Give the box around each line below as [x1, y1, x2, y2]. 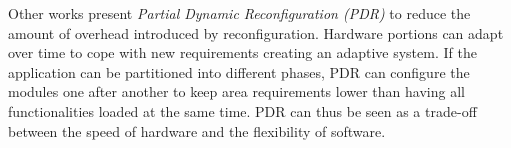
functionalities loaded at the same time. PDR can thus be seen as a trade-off [8, 100, 477, 121]
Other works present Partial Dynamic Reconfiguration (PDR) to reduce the [8, 3, 471, 23]
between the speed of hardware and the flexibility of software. [8, 120, 386, 141]
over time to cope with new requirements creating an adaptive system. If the [8, 42, 477, 63]
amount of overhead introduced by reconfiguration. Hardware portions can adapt [8, 22, 504, 43]
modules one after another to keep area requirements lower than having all [8, 81, 465, 102]
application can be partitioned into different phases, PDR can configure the [8, 61, 470, 82]
